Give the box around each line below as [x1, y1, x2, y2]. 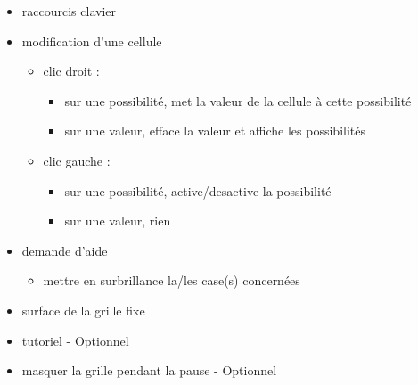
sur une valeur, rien [64, 211, 171, 230]
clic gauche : [43, 151, 111, 169]
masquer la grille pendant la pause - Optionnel [21, 361, 277, 380]
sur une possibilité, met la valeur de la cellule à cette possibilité [64, 91, 412, 110]
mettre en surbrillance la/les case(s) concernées [43, 271, 300, 290]
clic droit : [43, 61, 100, 80]
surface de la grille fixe [21, 300, 145, 319]
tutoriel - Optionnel [21, 331, 129, 349]
